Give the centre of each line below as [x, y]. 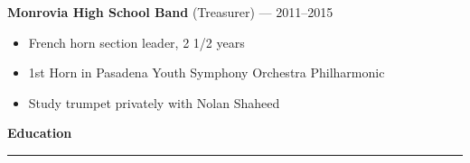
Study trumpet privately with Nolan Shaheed [154, 102]
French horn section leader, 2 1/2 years [136, 42]
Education [40, 133]
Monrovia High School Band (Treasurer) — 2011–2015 [170, 12]
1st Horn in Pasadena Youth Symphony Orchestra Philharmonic [207, 72]
